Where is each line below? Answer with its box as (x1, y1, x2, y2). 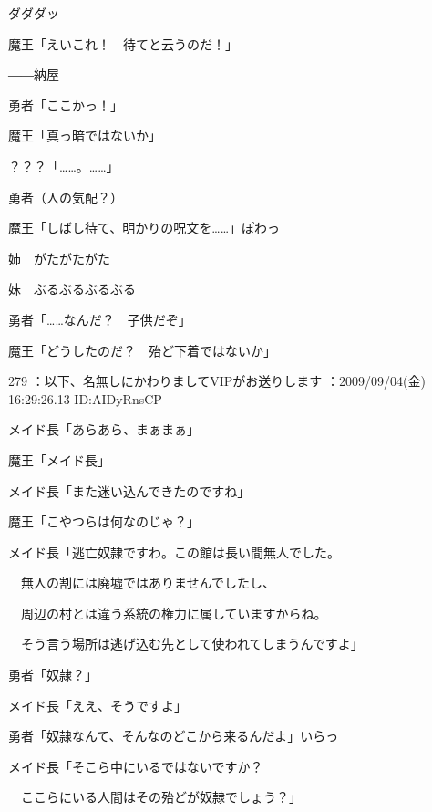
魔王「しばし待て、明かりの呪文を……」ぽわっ (8, 218, 281, 237)
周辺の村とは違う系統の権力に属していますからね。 (20, 603, 327, 622)
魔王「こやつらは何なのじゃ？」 (8, 512, 200, 531)
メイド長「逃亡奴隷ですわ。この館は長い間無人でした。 (8, 542, 340, 561)
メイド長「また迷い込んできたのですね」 (8, 481, 251, 500)
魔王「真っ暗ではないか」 (8, 126, 161, 145)
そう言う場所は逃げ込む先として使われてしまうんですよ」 (20, 634, 364, 653)
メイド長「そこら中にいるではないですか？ (8, 756, 263, 776)
